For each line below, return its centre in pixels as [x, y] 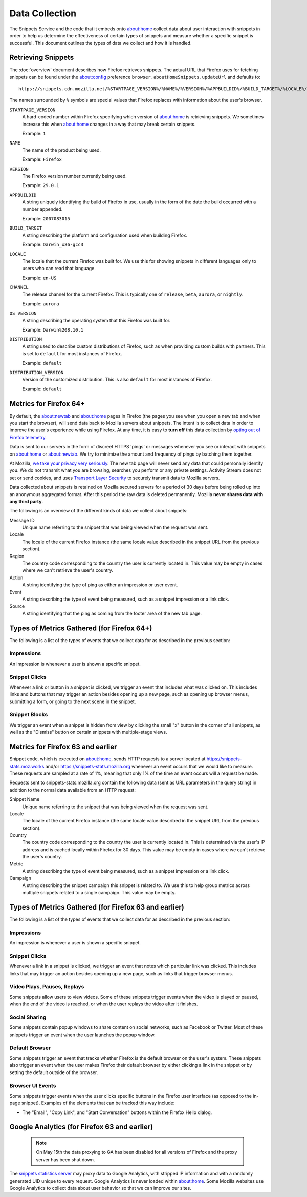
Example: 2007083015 [46, 218]
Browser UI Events [33, 1085]
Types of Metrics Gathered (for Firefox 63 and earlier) [97, 907]
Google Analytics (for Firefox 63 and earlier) [81, 1127]
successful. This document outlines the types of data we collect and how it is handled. [101, 43]
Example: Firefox [42, 159]
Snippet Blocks [29, 715]
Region [17, 556]
